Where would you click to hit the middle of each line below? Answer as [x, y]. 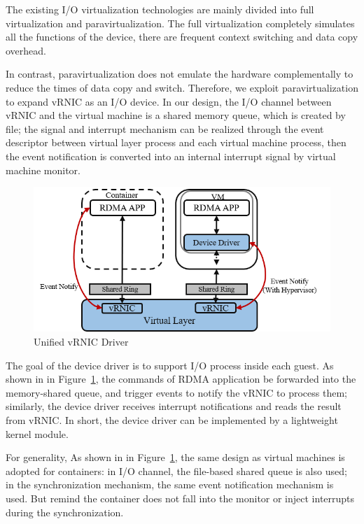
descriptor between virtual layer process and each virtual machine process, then [176, 142]
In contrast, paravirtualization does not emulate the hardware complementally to [180, 74]
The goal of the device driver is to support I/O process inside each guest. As [170, 365]
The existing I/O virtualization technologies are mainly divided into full [160, 9]
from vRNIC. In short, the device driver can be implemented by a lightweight [172, 420]
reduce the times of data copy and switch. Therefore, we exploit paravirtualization [182, 87]
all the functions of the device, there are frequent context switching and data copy [182, 37]
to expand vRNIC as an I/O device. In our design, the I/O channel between [169, 101]
